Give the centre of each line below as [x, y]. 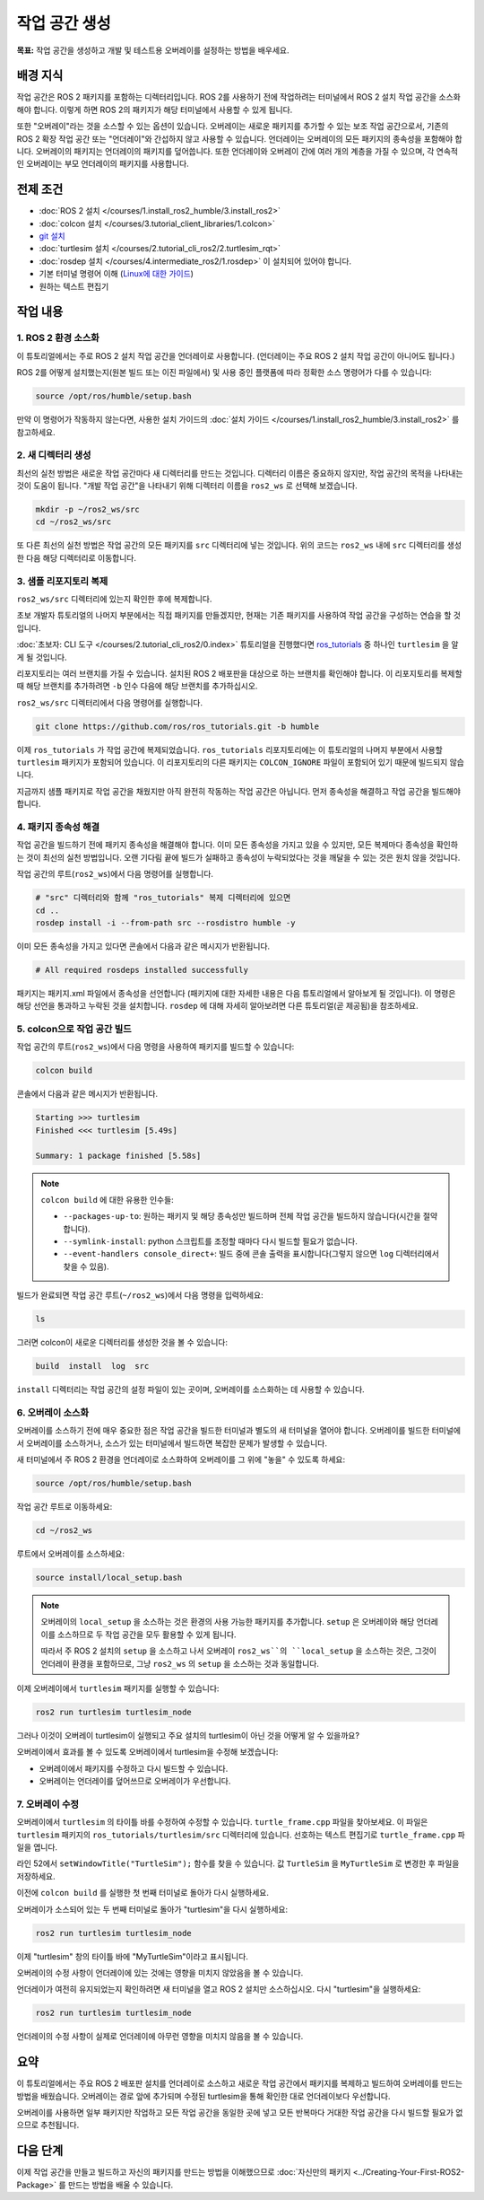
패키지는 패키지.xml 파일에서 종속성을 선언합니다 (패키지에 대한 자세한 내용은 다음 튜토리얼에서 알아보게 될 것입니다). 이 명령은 [236, 993]
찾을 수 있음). [86, 1267]
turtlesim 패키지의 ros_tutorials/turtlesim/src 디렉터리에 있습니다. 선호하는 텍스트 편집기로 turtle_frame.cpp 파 [241, 1835]
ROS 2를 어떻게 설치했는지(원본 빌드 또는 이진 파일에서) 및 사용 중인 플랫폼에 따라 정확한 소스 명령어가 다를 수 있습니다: [224, 373]
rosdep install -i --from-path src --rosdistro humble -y [165, 923]
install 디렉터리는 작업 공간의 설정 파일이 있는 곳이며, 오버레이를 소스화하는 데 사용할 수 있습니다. [190, 1389]
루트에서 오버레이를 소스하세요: [71, 1554]
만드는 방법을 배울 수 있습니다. [121, 2185]
